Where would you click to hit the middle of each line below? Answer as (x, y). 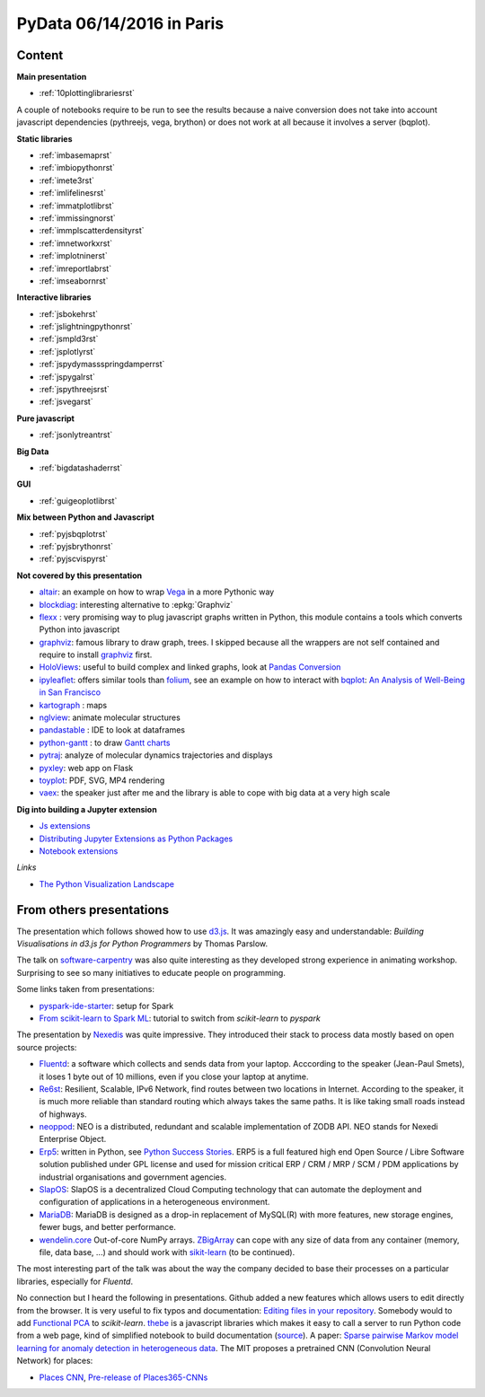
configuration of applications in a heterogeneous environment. (154, 1202)
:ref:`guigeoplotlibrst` (78, 501)
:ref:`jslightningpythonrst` (86, 327)
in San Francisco (70, 692)
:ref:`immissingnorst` (77, 218)
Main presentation (52, 77)
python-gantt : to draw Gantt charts (105, 742)
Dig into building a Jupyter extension (87, 809)
